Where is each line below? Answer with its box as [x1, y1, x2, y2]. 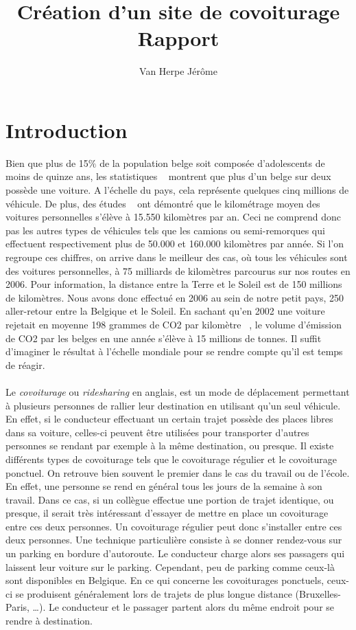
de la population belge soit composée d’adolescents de [99, 155, 325, 170]
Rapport [137, 24, 219, 52]
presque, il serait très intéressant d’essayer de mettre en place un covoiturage [5, 506, 329, 520]
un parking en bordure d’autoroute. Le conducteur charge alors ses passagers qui [5, 546, 345, 561]
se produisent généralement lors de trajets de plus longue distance [15, 586, 292, 600]
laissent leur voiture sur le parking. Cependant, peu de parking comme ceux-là [5, 559, 335, 574]
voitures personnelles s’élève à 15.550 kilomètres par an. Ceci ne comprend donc [5, 210, 341, 224]
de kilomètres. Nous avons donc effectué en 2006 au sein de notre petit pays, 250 [5, 290, 344, 304]
